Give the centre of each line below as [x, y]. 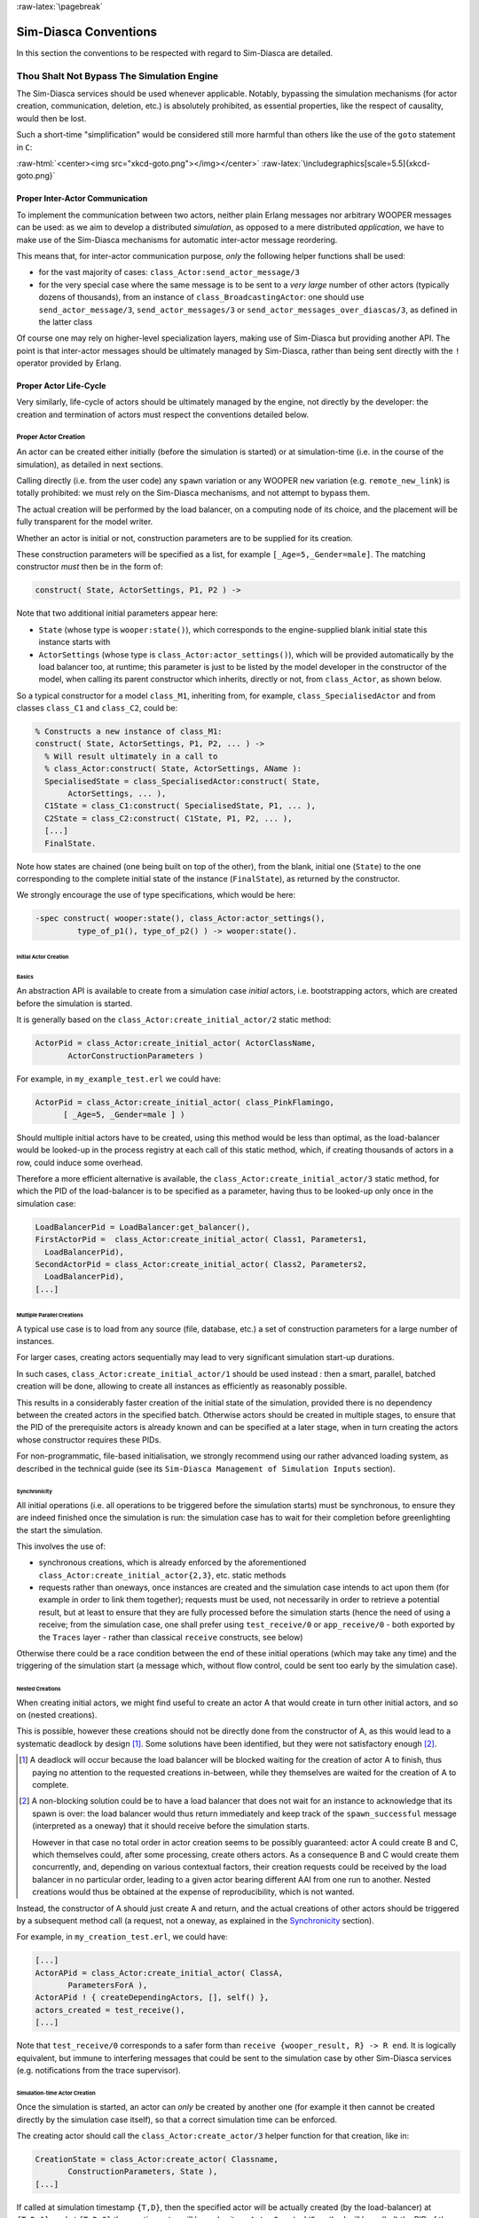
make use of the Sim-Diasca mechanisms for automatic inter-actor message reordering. [177, 240]
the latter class [66, 322]
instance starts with [75, 642]
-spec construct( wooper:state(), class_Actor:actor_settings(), [180, 919]
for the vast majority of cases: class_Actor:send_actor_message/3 [169, 272]
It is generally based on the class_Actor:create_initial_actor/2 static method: [174, 1019]
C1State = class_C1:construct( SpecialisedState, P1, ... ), [181, 806]
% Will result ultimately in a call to [131, 756]
